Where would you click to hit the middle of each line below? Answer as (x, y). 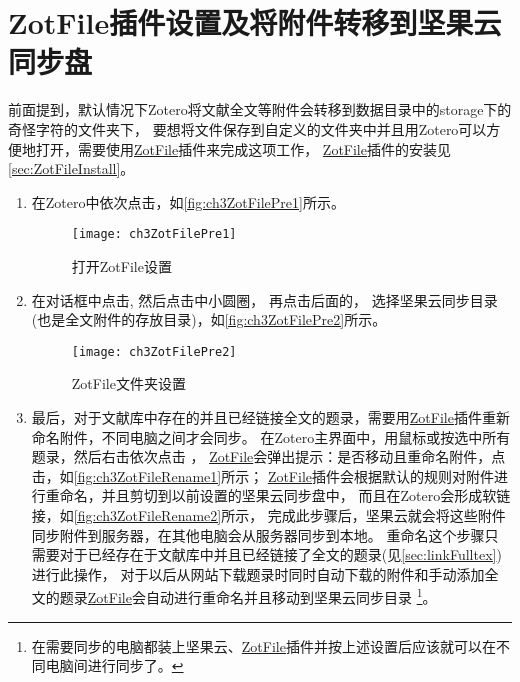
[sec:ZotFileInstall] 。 (71, 168)
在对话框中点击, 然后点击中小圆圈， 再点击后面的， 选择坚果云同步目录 (264, 299)
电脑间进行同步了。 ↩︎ (114, 665)
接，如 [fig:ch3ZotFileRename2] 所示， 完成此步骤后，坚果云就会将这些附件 (268, 514)
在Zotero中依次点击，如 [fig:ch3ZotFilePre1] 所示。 (188, 201)
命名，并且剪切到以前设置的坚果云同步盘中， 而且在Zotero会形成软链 (285, 495)
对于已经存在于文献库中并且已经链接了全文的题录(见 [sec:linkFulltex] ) (280, 554)
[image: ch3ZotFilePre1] (154, 234)
